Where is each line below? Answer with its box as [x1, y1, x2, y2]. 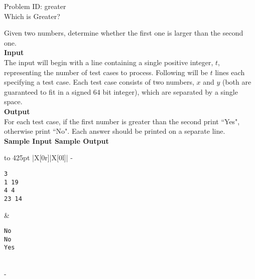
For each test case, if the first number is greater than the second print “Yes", [4, 116, 240, 126]
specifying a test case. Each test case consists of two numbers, [4, 77, 194, 87]
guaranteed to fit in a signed [4, 86, 91, 97]
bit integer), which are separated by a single [102, 86, 238, 97]
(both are [222, 77, 251, 87]
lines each [215, 67, 245, 77]
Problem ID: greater [4, 1, 66, 11]
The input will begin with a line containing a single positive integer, [4, 57, 213, 67]
